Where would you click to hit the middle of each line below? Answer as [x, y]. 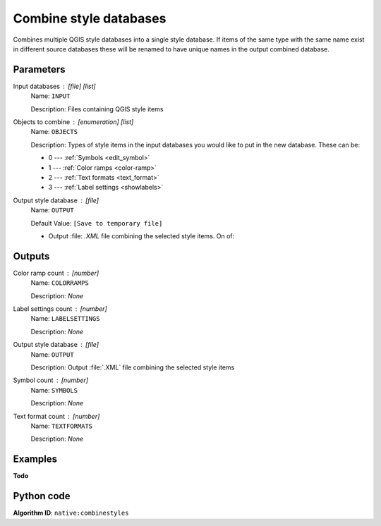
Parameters [39, 69]
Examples [35, 459]
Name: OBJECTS [54, 132]
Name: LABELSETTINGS [65, 319]
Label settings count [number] [60, 309]
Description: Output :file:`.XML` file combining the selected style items [133, 367]
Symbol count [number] [50, 380]
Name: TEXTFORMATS [62, 426]
